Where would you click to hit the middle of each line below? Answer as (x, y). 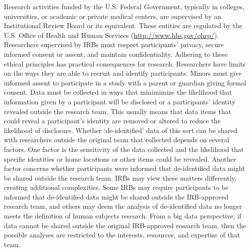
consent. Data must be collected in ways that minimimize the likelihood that (118, 92)
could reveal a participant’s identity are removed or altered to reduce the (112, 121)
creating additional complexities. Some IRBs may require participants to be (116, 187)
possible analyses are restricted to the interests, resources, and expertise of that (122, 235)
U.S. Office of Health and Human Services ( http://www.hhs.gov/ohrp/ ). (111, 35)
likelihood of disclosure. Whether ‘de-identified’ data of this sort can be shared (121, 130)
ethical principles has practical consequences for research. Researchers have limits (125, 63)
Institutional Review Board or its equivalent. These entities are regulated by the (123, 25)
